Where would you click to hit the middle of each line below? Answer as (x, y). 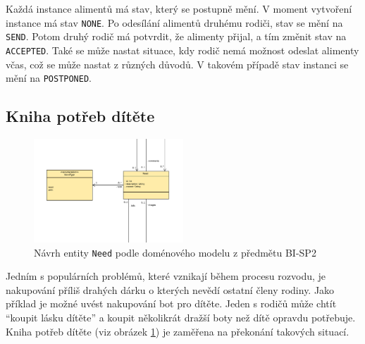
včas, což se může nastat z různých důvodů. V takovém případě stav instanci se (177, 64)
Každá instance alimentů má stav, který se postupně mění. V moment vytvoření (179, 8)
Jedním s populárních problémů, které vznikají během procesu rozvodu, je (166, 276)
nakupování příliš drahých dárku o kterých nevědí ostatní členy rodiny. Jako (170, 289)
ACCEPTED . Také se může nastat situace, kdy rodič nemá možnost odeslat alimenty (182, 50)
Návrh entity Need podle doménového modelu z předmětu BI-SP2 (175, 252)
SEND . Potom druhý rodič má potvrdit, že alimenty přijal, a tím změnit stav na (176, 36)
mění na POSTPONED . (49, 78)
